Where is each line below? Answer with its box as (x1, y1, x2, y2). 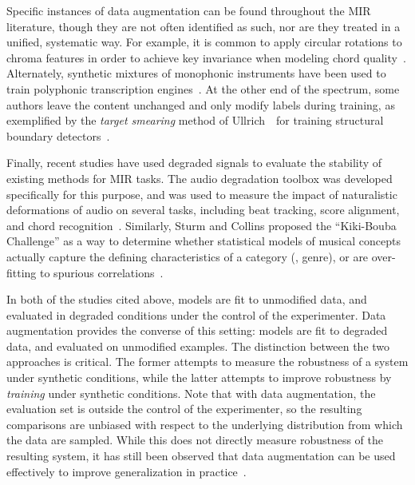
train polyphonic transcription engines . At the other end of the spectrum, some (6, 80, 400, 97)
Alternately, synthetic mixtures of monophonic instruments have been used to (6, 65, 386, 81)
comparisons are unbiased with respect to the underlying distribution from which (6, 415, 403, 432)
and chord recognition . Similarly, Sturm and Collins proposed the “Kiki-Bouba (6, 217, 397, 233)
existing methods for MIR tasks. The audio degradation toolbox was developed (6, 169, 393, 186)
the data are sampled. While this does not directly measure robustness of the (6, 431, 384, 448)
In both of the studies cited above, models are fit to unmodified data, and (6, 291, 367, 308)
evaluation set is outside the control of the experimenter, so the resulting (6, 400, 362, 417)
